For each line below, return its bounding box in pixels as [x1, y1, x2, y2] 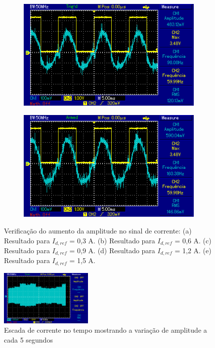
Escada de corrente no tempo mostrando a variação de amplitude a [4, 325, 207, 335]
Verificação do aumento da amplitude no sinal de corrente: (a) [4, 225, 192, 235]
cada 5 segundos [4, 334, 53, 345]
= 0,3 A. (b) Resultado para [69, 235, 155, 245]
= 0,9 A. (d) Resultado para [69, 245, 155, 256]
